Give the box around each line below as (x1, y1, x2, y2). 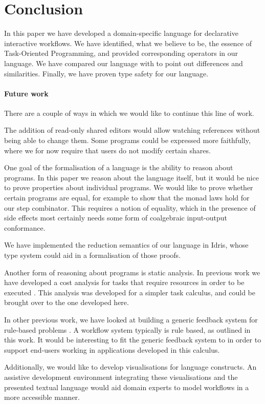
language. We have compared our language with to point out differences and (4, 57, 243, 68)
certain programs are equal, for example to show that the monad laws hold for (4, 192, 250, 203)
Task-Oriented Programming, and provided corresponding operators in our (4, 48, 238, 58)
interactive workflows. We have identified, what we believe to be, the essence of (4, 37, 252, 48)
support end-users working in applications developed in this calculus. (4, 344, 220, 355)
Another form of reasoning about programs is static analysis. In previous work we (4, 267, 260, 277)
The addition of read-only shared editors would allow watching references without (4, 125, 260, 135)
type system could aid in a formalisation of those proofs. (4, 250, 181, 260)
